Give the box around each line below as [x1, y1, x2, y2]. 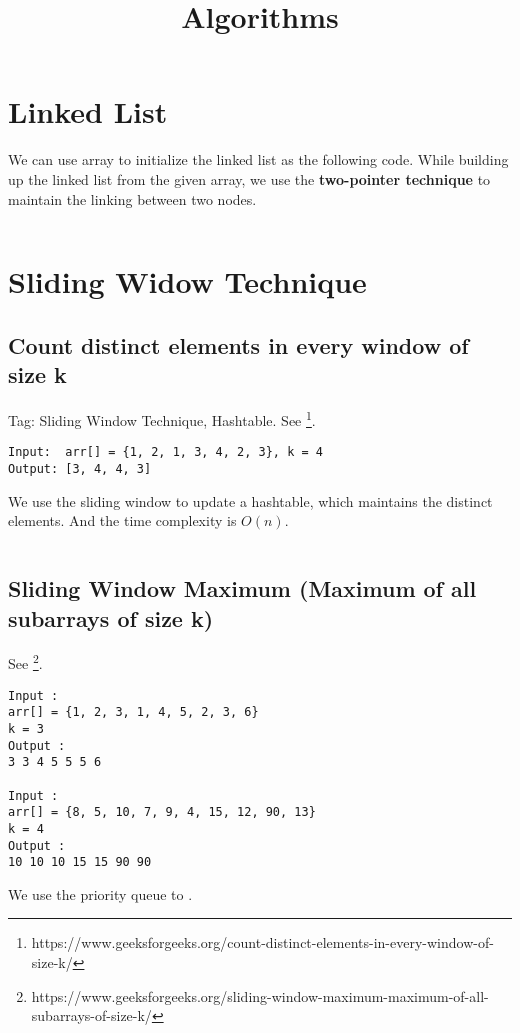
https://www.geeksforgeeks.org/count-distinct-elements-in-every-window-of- [31, 932, 494, 953]
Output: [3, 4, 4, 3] [8, 461, 152, 476]
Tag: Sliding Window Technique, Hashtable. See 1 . [8, 407, 316, 430]
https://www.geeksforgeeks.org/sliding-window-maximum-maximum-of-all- [31, 985, 489, 1006]
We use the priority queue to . [8, 883, 193, 904]
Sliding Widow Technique [8, 261, 367, 302]
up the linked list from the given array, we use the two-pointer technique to [8, 168, 491, 189]
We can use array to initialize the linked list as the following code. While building [8, 149, 509, 170]
